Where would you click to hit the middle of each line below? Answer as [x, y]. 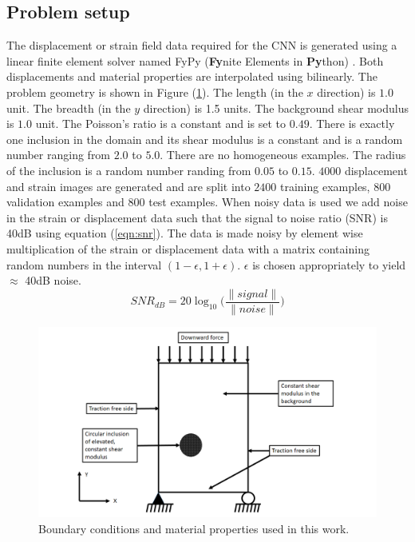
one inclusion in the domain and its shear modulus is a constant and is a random [205, 139]
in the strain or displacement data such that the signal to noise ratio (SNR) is [197, 217]
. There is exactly [352, 124]
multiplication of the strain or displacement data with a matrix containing [188, 248]
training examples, [325, 186]
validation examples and [65, 202]
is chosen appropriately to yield [329, 264]
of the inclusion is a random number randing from [129, 170]
